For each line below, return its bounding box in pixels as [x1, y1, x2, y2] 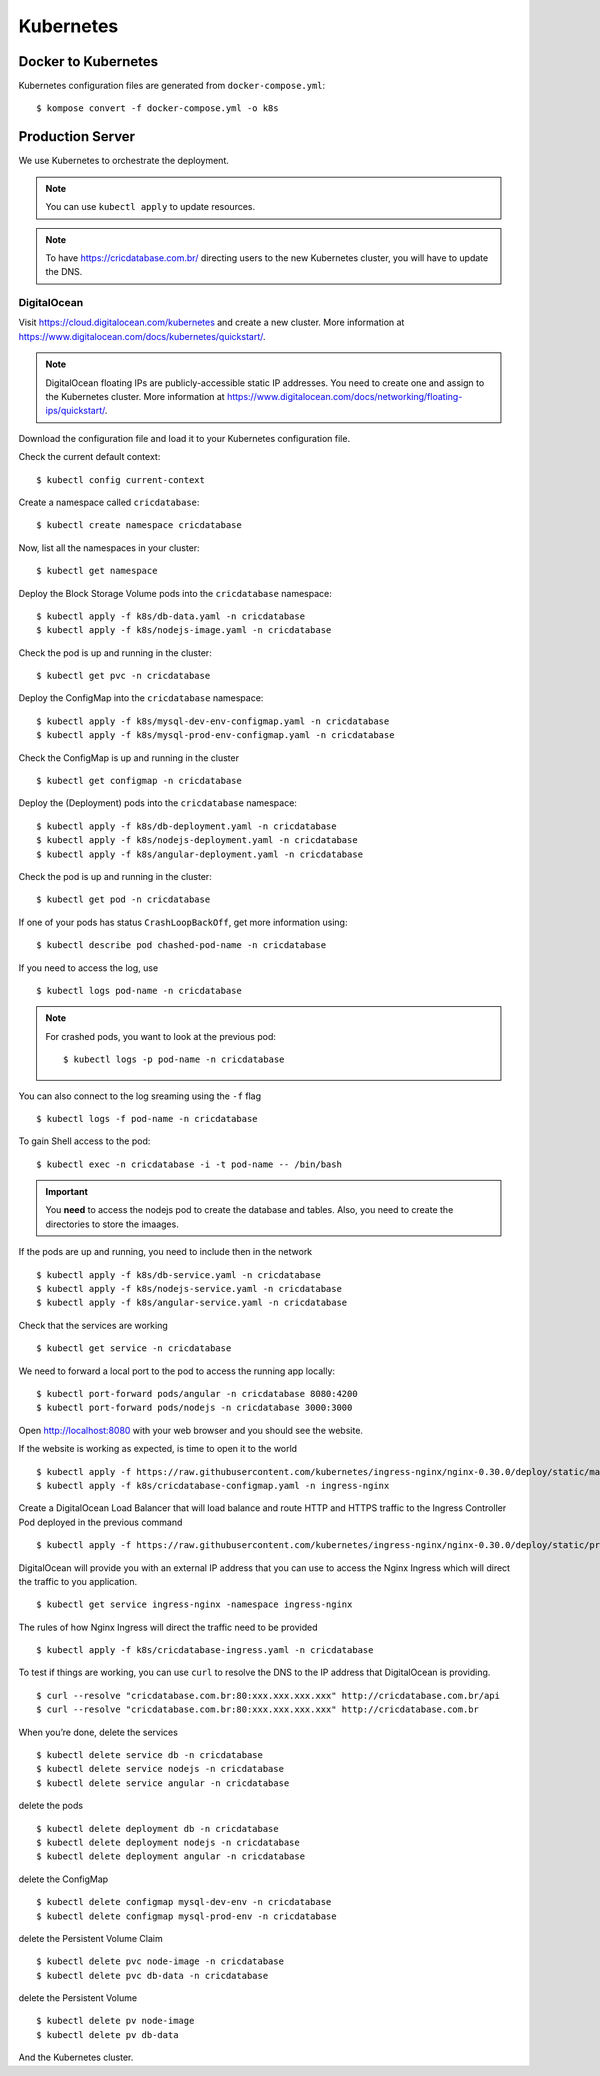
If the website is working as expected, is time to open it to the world [18, 1443, 298, 1455]
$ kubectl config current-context [36, 474, 205, 485]
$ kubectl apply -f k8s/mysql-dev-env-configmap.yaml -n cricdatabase [36, 715, 390, 727]
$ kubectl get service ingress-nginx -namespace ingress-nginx [36, 1599, 353, 1610]
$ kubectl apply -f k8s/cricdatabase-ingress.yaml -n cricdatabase [36, 1645, 374, 1656]
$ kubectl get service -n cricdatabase [36, 1343, 232, 1354]
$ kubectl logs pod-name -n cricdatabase [36, 985, 242, 996]
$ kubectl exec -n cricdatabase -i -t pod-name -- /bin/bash [36, 1158, 342, 1170]
